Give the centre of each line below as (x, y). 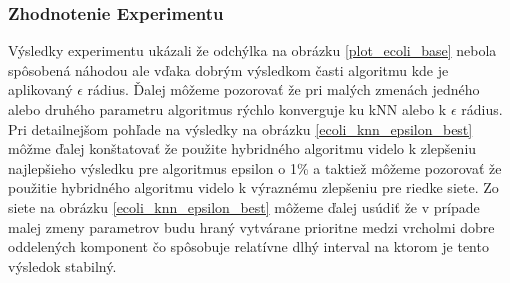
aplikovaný (40, 89)
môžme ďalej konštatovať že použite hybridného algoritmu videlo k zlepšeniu (242, 148)
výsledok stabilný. (62, 265)
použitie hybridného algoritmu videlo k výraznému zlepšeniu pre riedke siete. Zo (253, 187)
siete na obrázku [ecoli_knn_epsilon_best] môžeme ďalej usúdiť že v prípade (244, 206)
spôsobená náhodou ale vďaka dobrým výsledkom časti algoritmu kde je (228, 69)
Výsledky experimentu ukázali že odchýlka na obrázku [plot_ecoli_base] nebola (252, 50)
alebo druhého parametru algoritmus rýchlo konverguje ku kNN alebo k (227, 109)
